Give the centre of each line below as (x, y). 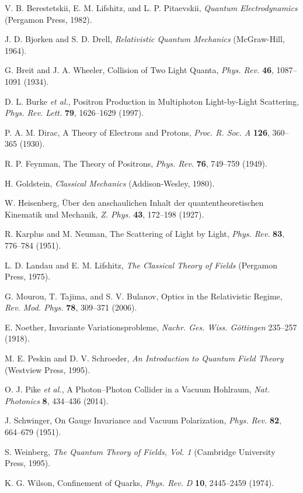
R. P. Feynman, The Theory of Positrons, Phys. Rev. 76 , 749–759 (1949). (136, 163)
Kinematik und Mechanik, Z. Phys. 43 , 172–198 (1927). (105, 214)
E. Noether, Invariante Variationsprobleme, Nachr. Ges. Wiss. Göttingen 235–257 (151, 327)
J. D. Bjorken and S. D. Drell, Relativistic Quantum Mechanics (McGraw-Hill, (145, 39)
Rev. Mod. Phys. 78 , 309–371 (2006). (71, 307)
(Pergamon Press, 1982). (48, 19)
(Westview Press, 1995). (48, 369)
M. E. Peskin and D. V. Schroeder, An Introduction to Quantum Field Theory (144, 358)
